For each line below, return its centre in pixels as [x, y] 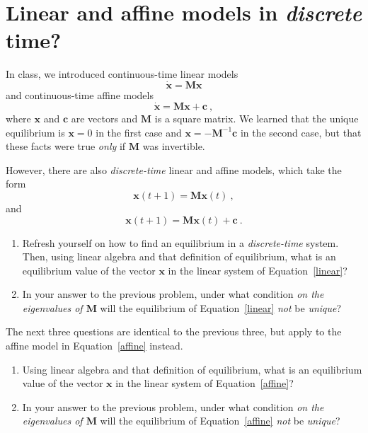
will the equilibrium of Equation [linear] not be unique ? [221, 307]
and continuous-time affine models [80, 95]
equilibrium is [35, 132]
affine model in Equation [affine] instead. [94, 346]
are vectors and [104, 118]
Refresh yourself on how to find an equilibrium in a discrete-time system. [180, 242]
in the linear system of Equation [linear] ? [258, 270]
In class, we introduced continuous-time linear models [122, 74]
